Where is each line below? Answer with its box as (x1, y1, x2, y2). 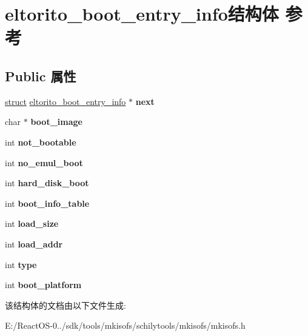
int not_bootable (5, 135, 76, 148)
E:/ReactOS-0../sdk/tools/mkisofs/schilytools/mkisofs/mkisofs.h (5, 319, 246, 332)
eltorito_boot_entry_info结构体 (5, 1, 279, 26)
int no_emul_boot (5, 156, 83, 169)
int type (5, 258, 37, 270)
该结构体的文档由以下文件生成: (5, 298, 126, 311)
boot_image (30, 115, 82, 128)
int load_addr (5, 237, 63, 250)
